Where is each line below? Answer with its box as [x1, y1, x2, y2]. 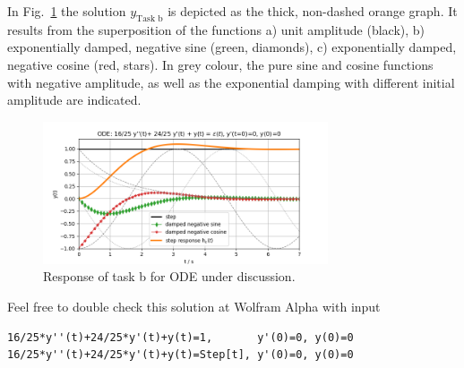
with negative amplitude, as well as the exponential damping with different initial [7, 73, 455, 91]
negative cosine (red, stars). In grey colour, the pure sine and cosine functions [7, 55, 434, 73]
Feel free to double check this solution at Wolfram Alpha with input [7, 296, 381, 315]
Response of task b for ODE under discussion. [43, 267, 296, 286]
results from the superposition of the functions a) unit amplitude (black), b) [7, 20, 425, 39]
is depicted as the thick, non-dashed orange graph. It [168, 2, 458, 20]
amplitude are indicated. [7, 90, 142, 109]
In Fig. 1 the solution [7, 2, 126, 20]
